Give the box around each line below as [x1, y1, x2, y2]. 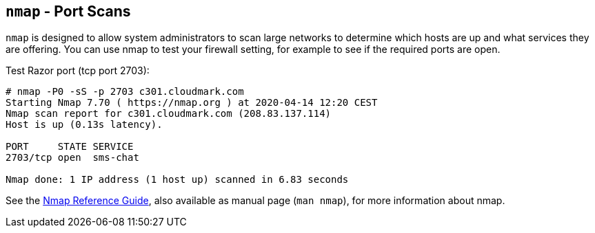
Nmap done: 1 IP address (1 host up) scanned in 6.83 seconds [6, 174, 349, 186]
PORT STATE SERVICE [6, 141, 134, 153]
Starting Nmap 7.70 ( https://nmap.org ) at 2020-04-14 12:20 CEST [6, 97, 378, 109]
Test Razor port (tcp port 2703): [6, 65, 150, 77]
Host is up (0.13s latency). [6, 119, 163, 131]
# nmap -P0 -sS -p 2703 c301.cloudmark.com [6, 86, 244, 98]
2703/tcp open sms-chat [6, 152, 139, 164]
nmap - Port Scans [6, 3, 131, 20]
